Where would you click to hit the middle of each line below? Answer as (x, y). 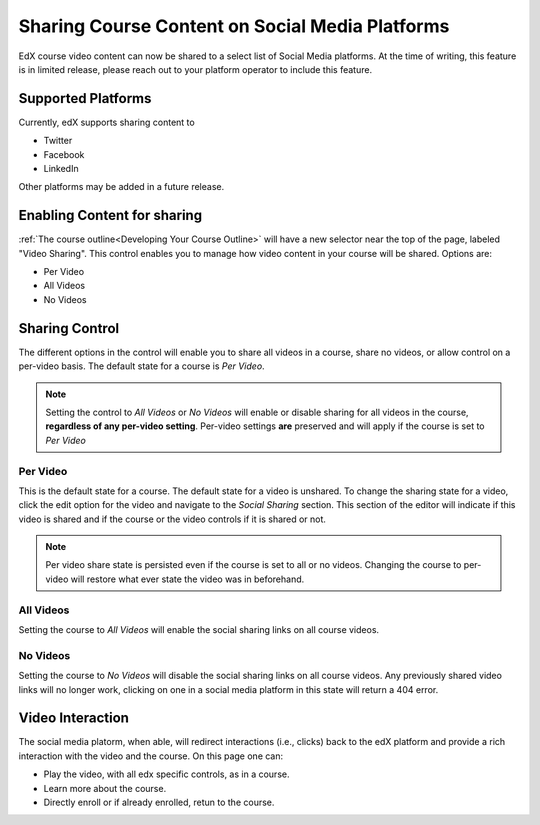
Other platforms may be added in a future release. (121, 187)
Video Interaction (74, 718)
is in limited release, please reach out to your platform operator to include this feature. (195, 69)
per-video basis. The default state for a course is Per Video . (141, 366)
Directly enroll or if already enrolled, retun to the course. (159, 802)
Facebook (64, 154)
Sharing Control (69, 328)
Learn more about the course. (105, 788)
